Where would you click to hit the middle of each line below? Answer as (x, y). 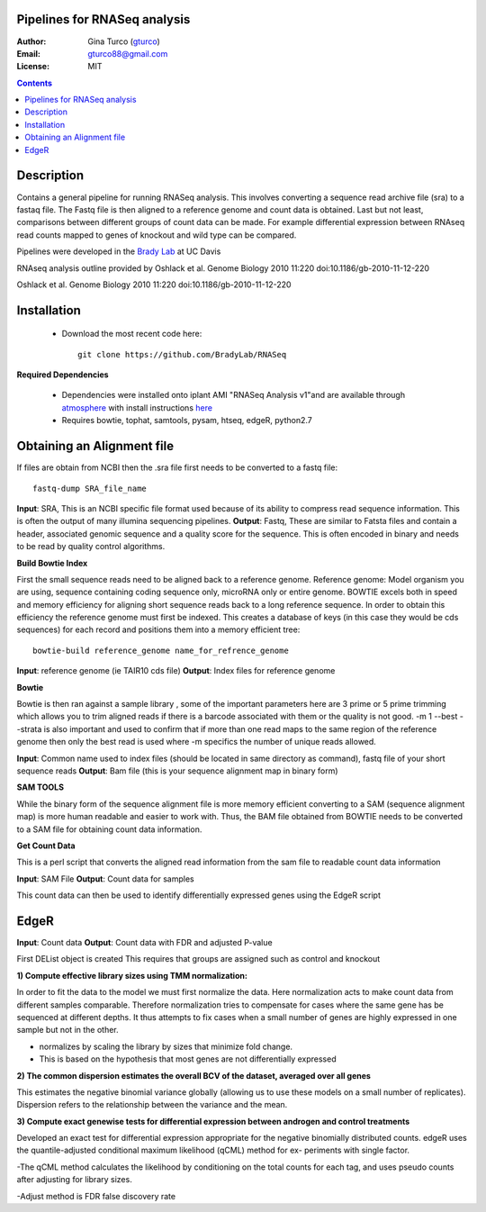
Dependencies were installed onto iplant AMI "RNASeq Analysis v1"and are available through (233, 395)
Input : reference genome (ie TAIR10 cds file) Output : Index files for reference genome (176, 671)
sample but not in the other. (67, 1030)
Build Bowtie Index (52, 563)
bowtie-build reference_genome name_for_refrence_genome (161, 650)
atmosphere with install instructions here (137, 407)
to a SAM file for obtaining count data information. (109, 829)
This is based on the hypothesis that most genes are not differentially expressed (188, 1059)
